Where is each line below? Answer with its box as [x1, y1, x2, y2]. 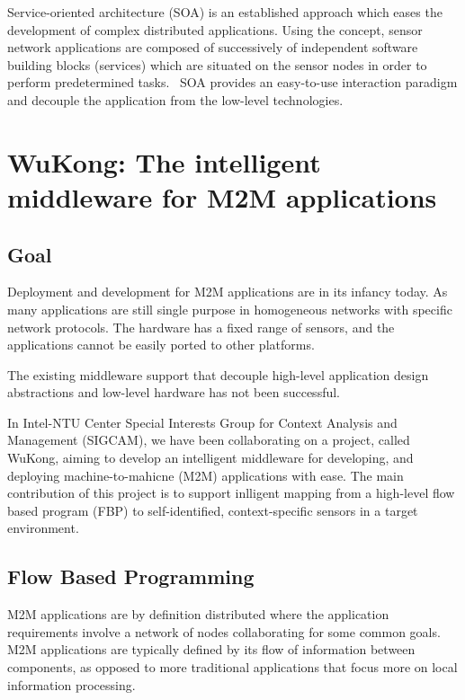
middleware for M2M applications [7, 178, 437, 215]
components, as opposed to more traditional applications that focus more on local [7, 658, 458, 677]
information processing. [7, 675, 136, 694]
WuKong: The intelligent [7, 143, 321, 180]
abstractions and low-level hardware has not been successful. [7, 383, 341, 402]
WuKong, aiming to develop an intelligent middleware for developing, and [7, 448, 414, 467]
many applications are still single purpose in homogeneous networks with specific [7, 299, 452, 318]
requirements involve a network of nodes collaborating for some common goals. [7, 622, 441, 641]
